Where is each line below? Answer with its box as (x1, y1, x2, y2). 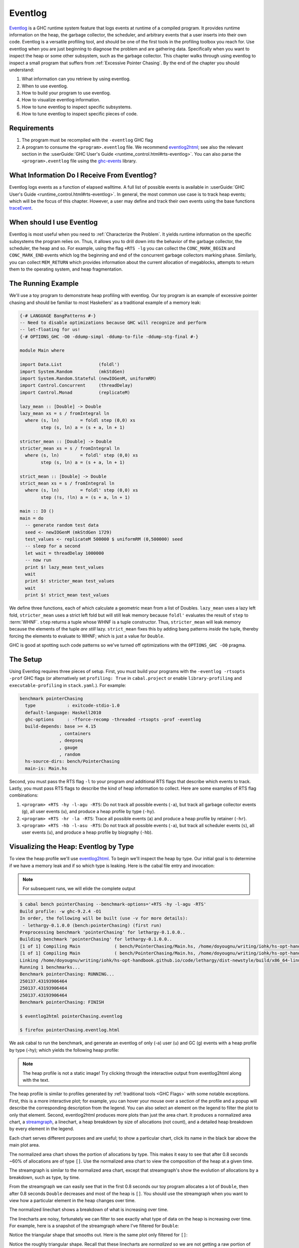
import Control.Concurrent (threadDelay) (19, 382, 133, 388)
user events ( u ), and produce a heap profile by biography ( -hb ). (21, 829, 153, 836)
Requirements (9, 124, 54, 132)
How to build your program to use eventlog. (21, 90, 111, 96)
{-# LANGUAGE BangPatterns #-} (19, 312, 97, 318)
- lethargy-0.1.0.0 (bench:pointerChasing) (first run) (22, 923, 162, 928)
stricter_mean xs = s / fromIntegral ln (19, 445, 120, 451)
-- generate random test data (25, 522, 99, 528)
